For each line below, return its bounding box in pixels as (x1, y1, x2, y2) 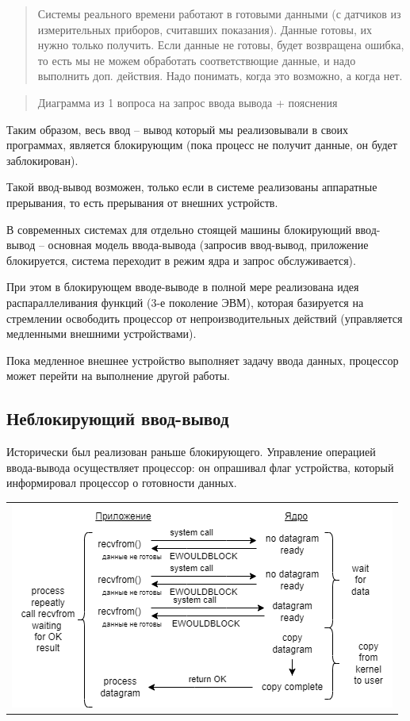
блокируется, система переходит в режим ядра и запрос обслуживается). (6, 251, 356, 268)
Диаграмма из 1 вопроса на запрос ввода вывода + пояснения (37, 94, 338, 110)
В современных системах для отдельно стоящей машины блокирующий (6, 221, 352, 237)
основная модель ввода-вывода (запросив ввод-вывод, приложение (48, 236, 369, 253)
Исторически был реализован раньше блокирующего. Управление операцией (6, 443, 376, 460)
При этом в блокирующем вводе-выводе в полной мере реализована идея (6, 278, 359, 295)
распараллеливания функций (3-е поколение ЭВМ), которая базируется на (6, 293, 364, 310)
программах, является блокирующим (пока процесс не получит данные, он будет (6, 136, 397, 153)
